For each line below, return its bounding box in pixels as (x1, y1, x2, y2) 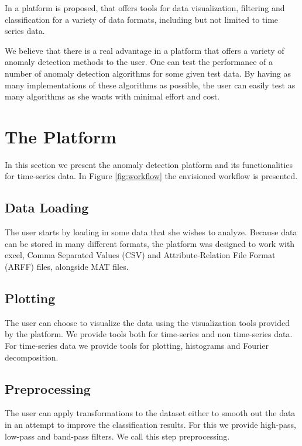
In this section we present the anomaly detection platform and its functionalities (5, 158, 293, 170)
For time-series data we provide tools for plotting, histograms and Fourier (5, 339, 269, 352)
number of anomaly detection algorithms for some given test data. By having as (5, 67, 291, 79)
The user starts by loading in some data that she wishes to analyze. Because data (5, 226, 297, 238)
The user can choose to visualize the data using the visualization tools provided (5, 316, 290, 328)
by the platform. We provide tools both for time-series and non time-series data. (5, 328, 293, 340)
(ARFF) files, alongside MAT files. (5, 260, 129, 273)
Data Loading (5, 198, 89, 217)
